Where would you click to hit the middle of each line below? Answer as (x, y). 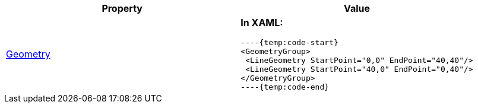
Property (122, 8)
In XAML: (262, 23)
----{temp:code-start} (289, 42)
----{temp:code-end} (285, 87)
